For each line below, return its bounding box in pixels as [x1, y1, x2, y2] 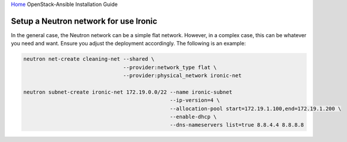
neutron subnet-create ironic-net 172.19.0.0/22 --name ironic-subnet [23, 88, 233, 95]
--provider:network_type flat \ [123, 64, 217, 71]
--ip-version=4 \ [169, 97, 220, 104]
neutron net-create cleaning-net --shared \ [23, 56, 155, 62]
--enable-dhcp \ [169, 114, 217, 120]
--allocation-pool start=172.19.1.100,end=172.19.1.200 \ [169, 105, 342, 112]
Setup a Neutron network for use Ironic [11, 16, 158, 26]
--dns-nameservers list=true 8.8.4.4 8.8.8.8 [169, 121, 304, 128]
